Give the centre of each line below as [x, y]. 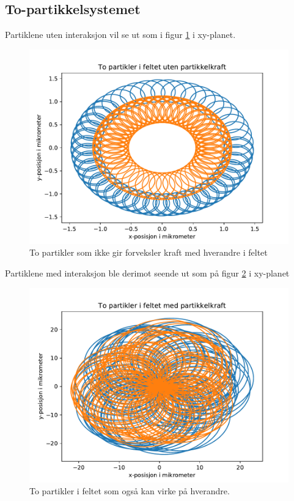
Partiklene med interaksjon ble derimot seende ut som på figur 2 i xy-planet [147, 273]
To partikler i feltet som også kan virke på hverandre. [130, 491]
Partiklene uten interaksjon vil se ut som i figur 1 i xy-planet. [120, 35]
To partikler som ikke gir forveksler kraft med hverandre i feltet [149, 252]
